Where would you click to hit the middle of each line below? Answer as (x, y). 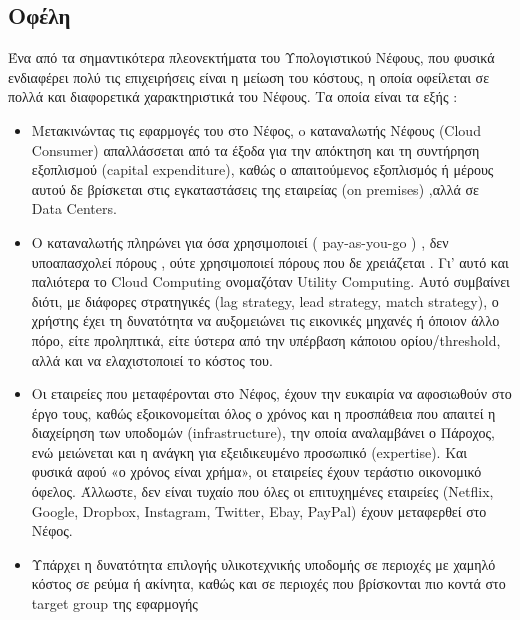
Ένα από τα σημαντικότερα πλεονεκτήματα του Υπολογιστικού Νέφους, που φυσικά (251, 57)
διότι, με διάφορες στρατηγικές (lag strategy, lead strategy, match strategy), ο (265, 300)
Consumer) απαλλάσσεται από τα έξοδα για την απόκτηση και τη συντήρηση (255, 149)
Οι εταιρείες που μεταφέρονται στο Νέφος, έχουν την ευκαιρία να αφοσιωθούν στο (271, 393)
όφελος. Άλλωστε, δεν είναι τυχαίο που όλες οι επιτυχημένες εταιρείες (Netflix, (262, 491)
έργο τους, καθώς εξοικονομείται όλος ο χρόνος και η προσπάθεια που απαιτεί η (263, 412)
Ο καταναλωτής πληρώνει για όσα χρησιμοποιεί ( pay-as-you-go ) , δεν (240, 241)
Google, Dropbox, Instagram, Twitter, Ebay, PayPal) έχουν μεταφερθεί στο (259, 510)
